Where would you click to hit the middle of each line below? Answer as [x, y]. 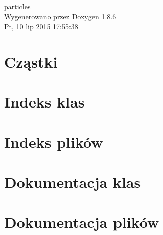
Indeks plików [54, 142]
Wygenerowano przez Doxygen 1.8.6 [60, 16]
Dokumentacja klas [73, 182]
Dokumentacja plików [82, 222]
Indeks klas [44, 102]
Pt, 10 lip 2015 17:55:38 [41, 26]
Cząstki [31, 61]
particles [17, 6]
